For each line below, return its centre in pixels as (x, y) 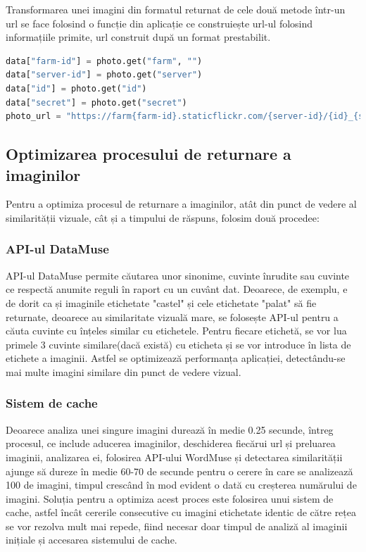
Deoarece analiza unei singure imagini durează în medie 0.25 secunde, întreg (170, 429)
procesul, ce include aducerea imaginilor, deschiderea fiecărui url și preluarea (171, 443)
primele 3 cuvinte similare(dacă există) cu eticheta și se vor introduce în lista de (178, 344)
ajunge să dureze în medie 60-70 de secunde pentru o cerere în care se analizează (179, 471)
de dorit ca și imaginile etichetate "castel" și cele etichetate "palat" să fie (161, 302)
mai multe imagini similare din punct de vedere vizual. (124, 371)
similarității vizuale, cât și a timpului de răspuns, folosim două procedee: (163, 217)
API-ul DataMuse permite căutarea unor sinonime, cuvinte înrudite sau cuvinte (178, 275)
